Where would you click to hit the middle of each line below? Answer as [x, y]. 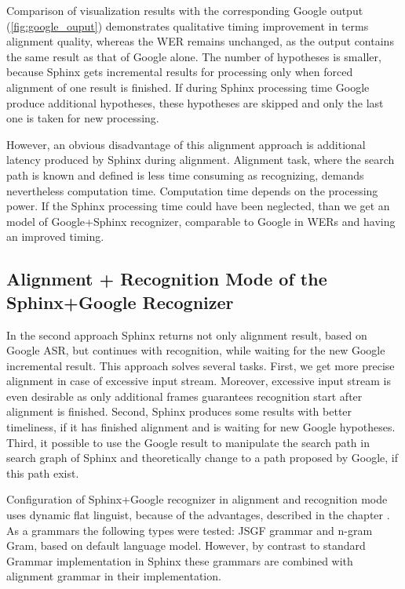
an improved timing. [55, 236]
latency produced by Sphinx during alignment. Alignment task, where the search [201, 160]
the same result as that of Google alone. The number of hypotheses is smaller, [194, 56]
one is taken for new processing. [83, 118]
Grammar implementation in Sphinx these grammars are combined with [180, 560]
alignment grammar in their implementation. [114, 576]
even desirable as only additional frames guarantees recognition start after [184, 396]
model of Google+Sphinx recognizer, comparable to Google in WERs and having [201, 221]
